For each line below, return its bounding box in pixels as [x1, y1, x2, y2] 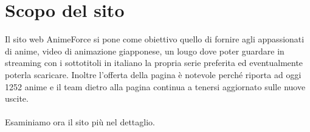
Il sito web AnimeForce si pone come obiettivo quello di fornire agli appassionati [5, 33, 305, 45]
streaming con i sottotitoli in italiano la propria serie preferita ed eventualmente [5, 56, 303, 69]
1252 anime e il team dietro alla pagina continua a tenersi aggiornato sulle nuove [5, 80, 306, 93]
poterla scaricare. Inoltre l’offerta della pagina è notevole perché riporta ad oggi [5, 68, 301, 81]
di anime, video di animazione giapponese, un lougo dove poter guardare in [5, 44, 284, 57]
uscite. [5, 92, 29, 105]
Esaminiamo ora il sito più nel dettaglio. [5, 116, 155, 128]
